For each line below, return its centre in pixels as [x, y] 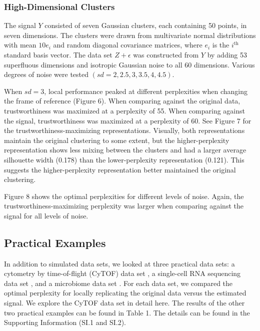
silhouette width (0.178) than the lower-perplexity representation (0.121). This [124, 159]
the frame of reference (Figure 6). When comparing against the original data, [122, 101]
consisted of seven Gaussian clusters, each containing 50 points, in [146, 25]
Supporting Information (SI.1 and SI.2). [65, 322]
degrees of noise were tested [46, 74]
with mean [20, 45]
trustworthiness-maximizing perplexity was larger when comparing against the [124, 206]
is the [221, 45]
